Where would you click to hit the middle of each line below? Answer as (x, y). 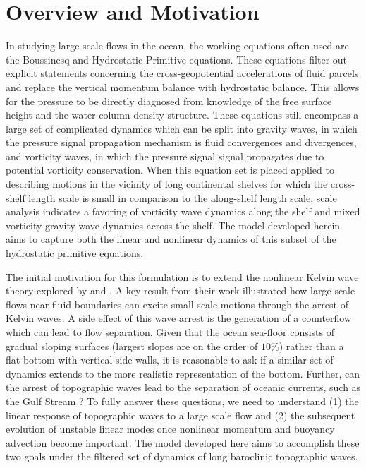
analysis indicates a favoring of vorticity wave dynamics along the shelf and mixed (183, 211)
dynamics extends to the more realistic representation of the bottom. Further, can (183, 373)
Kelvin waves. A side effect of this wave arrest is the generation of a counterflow (179, 318)
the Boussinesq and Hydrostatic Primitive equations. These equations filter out (177, 59)
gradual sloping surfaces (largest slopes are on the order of (132, 346)
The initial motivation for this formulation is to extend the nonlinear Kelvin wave (182, 276)
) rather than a (311, 346)
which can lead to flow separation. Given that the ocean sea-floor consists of (170, 332)
